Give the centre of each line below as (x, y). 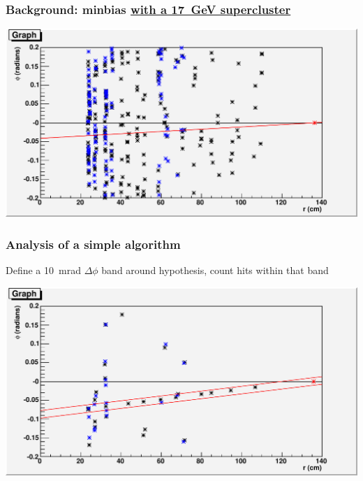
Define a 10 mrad (43, 270)
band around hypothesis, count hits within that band (215, 270)
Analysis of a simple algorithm (93, 244)
